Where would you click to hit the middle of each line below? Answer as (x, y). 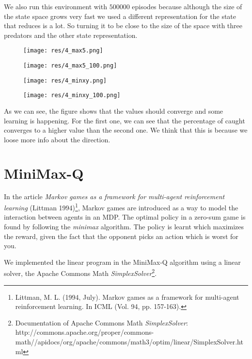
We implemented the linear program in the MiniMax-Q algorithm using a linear (122, 262)
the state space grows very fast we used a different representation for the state (120, 16)
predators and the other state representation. (71, 35)
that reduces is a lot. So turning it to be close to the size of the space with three (123, 26)
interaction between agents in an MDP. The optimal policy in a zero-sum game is (125, 217)
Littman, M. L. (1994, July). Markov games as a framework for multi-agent (127, 297)
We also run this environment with (55, 6)
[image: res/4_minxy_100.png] (72, 95)
